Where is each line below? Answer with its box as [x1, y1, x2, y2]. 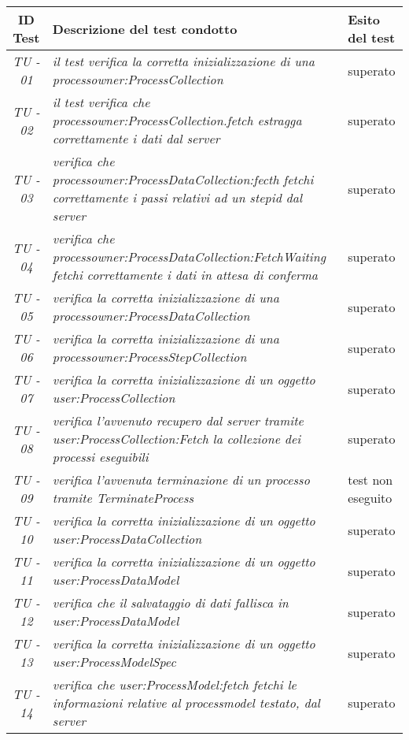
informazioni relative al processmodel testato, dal [52, 694, 320, 712]
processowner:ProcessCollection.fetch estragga [52, 111, 302, 129]
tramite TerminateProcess [52, 489, 193, 507]
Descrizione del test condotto [52, 19, 238, 38]
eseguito [348, 489, 392, 507]
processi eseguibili [52, 448, 149, 466]
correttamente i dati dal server [52, 129, 220, 147]
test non [348, 470, 393, 489]
